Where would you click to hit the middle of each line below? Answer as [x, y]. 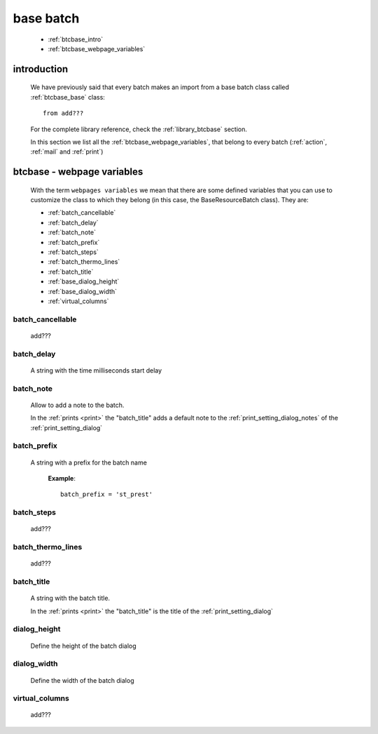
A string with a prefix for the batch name [89, 462]
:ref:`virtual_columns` [78, 301]
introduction [41, 69]
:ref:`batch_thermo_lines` [84, 262]
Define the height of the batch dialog [83, 646]
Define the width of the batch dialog [82, 680]
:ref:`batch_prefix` [74, 242]
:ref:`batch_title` [71, 272]
